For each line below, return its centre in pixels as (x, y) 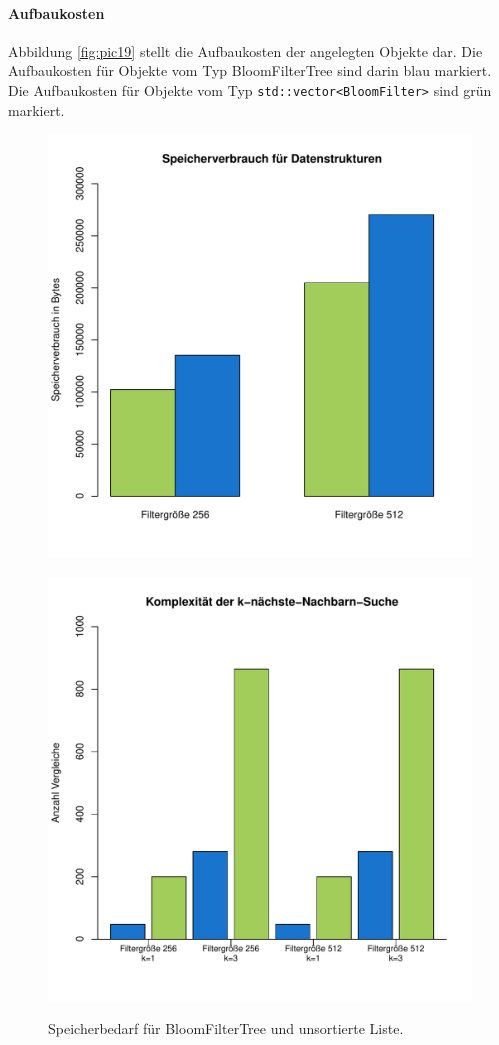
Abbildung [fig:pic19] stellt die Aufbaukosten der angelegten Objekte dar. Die (245, 50)
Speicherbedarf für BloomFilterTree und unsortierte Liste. (226, 1028)
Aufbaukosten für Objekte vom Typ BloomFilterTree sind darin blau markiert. (250, 70)
